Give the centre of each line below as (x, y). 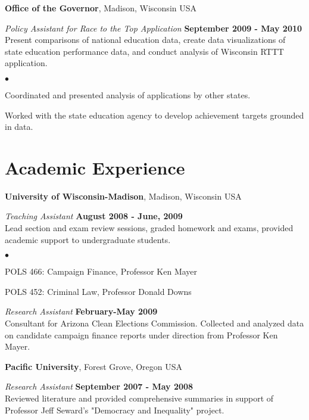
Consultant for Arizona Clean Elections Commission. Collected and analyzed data (154, 323)
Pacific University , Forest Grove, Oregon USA (94, 366)
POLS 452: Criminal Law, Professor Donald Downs (98, 291)
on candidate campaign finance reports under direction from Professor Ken (141, 335)
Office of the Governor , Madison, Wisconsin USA (101, 8)
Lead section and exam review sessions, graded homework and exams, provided (149, 228)
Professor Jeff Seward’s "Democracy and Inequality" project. (115, 410)
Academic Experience (95, 167)
